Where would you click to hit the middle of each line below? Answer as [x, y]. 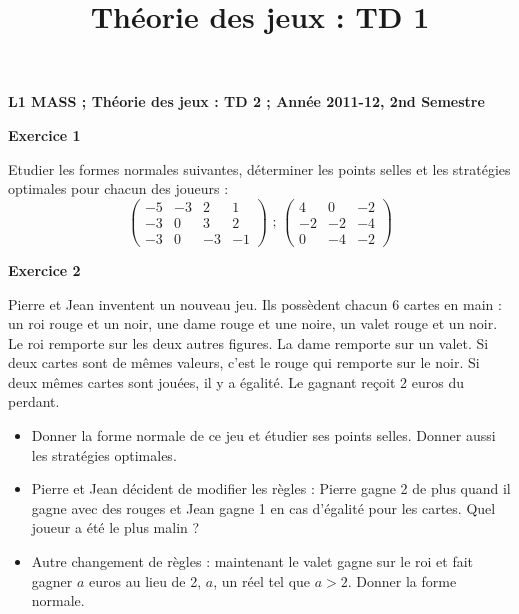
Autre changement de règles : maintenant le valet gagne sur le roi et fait [252, 561]
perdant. [34, 401]
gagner [52, 580]
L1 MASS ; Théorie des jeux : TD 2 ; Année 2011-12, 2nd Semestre [246, 101]
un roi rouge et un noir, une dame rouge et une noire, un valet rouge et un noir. [253, 323]
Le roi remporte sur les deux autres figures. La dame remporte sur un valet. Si [248, 342]
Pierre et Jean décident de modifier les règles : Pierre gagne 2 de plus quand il [271, 488]
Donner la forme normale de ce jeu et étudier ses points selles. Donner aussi [263, 435]
